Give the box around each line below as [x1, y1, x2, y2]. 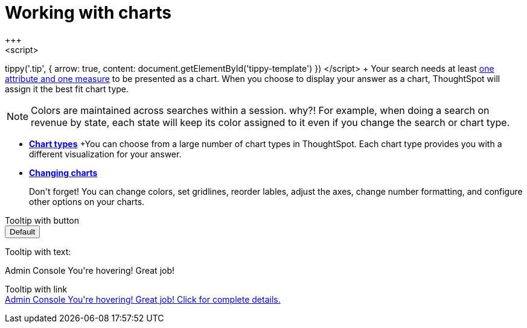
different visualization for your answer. [29, 148, 182, 159]
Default [10, 227, 36, 236]
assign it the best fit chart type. [5, 83, 129, 94]
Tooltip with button [5, 215, 79, 225]
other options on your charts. [29, 196, 145, 207]
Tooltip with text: [5, 246, 71, 257]
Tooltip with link [5, 283, 68, 294]
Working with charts [5, 2, 171, 23]
